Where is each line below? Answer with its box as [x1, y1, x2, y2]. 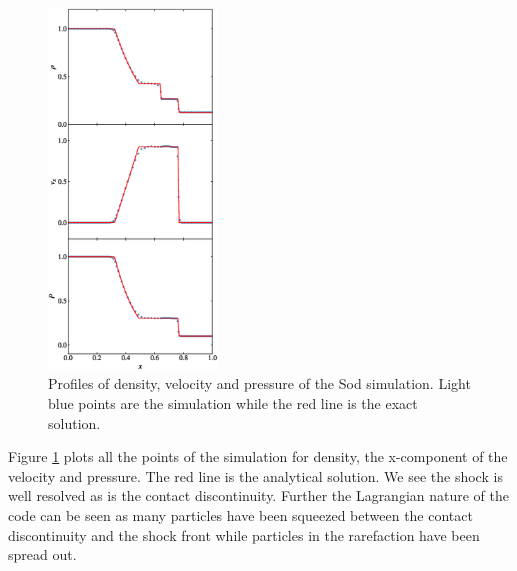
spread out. [8, 544, 77, 565]
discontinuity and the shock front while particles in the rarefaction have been [8, 524, 480, 545]
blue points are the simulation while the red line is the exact [48, 392, 418, 413]
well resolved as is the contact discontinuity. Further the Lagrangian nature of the [8, 485, 510, 506]
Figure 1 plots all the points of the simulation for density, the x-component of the [8, 446, 508, 467]
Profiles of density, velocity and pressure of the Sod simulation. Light [48, 373, 471, 394]
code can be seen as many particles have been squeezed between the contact [8, 504, 473, 525]
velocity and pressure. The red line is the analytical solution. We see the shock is [8, 465, 503, 486]
